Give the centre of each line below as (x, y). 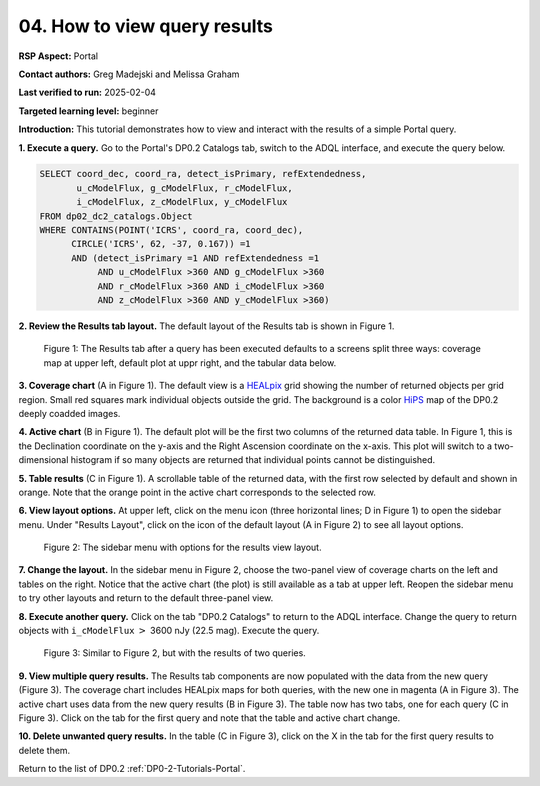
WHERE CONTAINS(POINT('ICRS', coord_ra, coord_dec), (171, 230)
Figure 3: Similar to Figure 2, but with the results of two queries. (175, 653)
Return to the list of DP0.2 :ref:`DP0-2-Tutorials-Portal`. (132, 769)
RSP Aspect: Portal (58, 56)
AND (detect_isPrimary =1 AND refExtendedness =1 (195, 258)
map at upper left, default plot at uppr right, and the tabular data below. (190, 362)
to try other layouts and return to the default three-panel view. (146, 598)
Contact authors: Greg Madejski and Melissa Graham (129, 74)
